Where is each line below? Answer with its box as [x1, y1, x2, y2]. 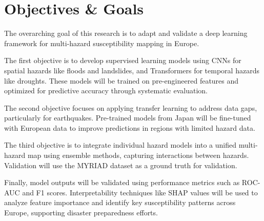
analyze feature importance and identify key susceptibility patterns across [4, 197, 236, 208]
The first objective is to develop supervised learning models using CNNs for [4, 55, 241, 66]
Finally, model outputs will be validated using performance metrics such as [4, 177, 240, 188]
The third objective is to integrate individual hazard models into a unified [4, 139, 236, 150]
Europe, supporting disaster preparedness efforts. [4, 207, 158, 218]
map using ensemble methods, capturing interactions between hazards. [27, 150, 249, 160]
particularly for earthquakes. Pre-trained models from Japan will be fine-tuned [4, 112, 251, 123]
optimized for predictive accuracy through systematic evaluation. [4, 85, 208, 96]
